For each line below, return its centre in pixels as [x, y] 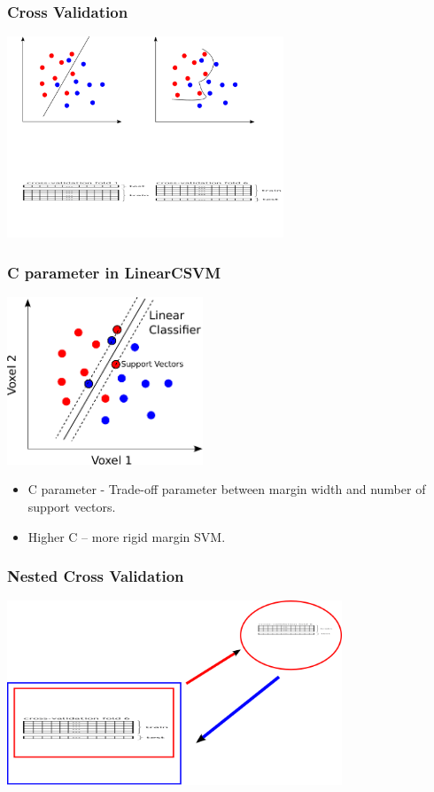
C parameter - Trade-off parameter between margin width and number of [227, 489]
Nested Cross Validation [96, 576]
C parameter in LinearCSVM [114, 272]
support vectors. [72, 506]
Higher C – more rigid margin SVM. [127, 536]
